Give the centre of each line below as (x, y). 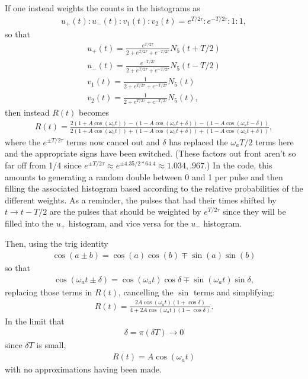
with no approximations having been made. (83, 369)
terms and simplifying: (234, 292)
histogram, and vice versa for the (128, 223)
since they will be (254, 211)
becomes (94, 112)
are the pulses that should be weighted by (125, 211)
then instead (27, 112)
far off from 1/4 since (43, 165)
